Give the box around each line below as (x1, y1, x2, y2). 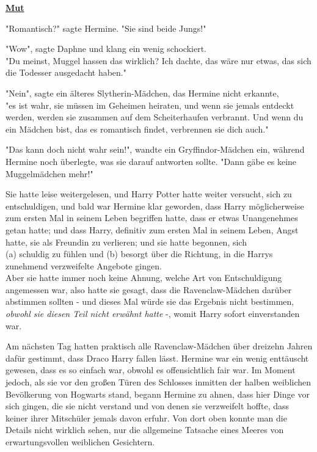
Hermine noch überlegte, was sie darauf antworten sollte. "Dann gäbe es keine (5, 155, 297, 167)
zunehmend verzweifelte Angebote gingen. (5, 259, 162, 272)
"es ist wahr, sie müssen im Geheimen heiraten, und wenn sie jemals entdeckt (5, 98, 294, 111)
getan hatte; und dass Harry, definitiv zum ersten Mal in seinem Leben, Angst (5, 223, 299, 236)
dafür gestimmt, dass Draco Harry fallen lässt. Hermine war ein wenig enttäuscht (5, 351, 309, 364)
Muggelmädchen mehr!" (5, 167, 93, 180)
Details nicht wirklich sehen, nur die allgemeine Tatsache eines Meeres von (5, 423, 284, 436)
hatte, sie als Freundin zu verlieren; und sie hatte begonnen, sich (5, 235, 247, 248)
